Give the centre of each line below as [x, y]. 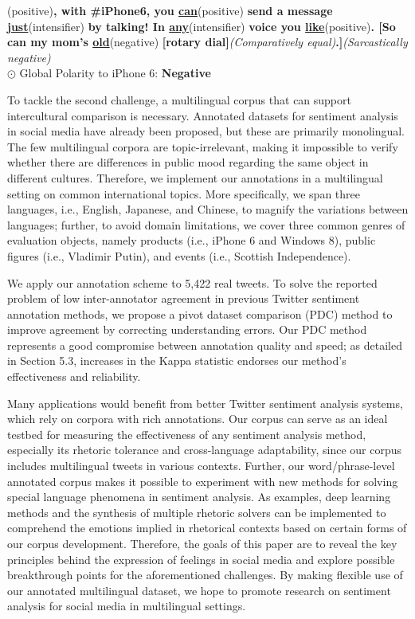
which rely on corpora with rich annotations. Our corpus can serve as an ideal [198, 419]
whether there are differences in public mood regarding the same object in [188, 162]
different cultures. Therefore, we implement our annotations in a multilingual [195, 177]
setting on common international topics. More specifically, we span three [184, 193]
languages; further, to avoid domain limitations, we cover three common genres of [206, 224]
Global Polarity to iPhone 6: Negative [115, 73]
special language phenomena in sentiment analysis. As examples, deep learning [199, 497]
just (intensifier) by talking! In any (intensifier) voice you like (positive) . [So [202, 26]
